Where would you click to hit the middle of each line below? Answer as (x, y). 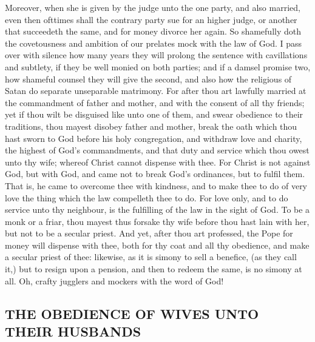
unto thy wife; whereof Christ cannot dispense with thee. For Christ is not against (158, 162)
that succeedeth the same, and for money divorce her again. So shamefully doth (153, 31)
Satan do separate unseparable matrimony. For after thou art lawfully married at (156, 91)
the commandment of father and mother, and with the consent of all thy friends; (155, 102)
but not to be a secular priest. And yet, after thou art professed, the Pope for (149, 233)
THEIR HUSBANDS (73, 331)
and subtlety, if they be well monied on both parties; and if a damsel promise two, (158, 66)
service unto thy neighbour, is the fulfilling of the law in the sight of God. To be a (157, 210)
